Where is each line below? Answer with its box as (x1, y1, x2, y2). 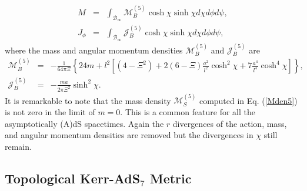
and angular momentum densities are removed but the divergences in (5, 129, 253, 141)
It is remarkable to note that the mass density (5, 94, 171, 106)
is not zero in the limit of (5, 105, 95, 118)
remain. (5, 140, 32, 152)
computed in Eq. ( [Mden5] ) (199, 94, 298, 106)
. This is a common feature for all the (120, 105, 255, 118)
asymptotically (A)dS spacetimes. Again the (5, 117, 164, 129)
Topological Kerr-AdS (5, 169, 141, 187)
